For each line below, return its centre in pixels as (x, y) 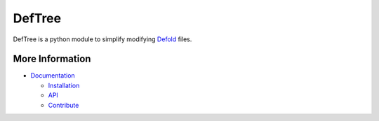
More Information (52, 59)
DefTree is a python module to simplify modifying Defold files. (102, 39)
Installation (64, 85)
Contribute (64, 105)
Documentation (53, 76)
